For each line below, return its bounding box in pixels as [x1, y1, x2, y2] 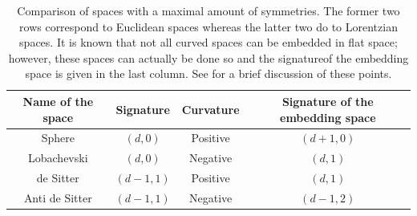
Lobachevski [28, 149, 88, 166]
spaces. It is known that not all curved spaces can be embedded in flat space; [19, 34, 398, 51]
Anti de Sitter [23, 189, 92, 206]
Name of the [22, 92, 94, 109]
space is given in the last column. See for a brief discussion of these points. [25, 65, 392, 82]
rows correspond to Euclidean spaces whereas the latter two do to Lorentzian [19, 18, 398, 35]
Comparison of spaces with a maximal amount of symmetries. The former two [17, 2, 400, 18]
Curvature [181, 100, 240, 117]
